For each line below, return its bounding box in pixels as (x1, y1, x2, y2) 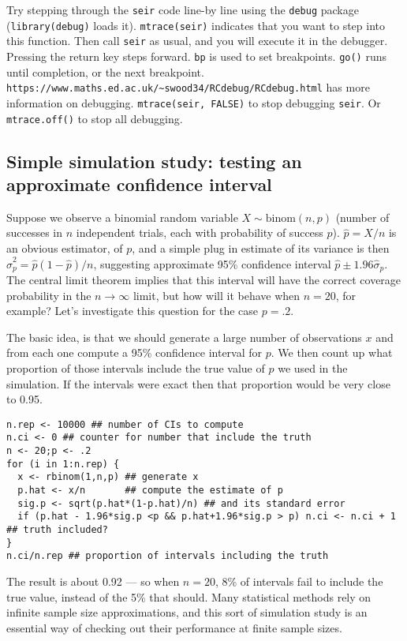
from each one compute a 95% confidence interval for (6, 344, 263, 361)
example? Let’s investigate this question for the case (6, 302, 259, 319)
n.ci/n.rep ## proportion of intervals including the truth (6, 550, 329, 562)
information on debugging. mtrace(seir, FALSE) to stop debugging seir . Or (6, 94, 381, 111)
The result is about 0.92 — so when (6, 572, 180, 589)
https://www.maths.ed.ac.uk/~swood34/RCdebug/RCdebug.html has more (6, 79, 370, 96)
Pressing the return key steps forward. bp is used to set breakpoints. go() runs (6, 47, 387, 64)
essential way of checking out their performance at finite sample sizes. (6, 619, 342, 635)
